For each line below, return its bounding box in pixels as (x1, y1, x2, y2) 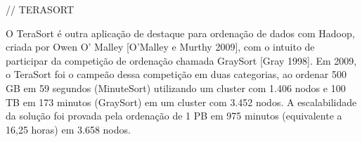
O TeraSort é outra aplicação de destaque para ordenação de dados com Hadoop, (6, 25, 355, 40)
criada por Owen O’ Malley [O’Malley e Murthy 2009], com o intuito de (6, 39, 315, 54)
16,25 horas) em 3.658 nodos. (6, 122, 131, 136)
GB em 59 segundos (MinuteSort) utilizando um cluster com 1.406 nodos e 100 (6, 80, 346, 95)
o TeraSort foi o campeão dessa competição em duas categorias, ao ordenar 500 (6, 67, 347, 82)
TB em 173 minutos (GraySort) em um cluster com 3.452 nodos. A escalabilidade (6, 94, 357, 109)
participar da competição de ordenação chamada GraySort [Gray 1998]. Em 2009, (6, 53, 357, 67)
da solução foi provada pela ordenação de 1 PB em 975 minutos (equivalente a (6, 108, 342, 123)
